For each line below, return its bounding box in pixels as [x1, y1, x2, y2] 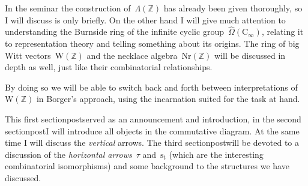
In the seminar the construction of [5, 2, 131, 14]
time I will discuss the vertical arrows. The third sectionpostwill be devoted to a [5, 136, 300, 149]
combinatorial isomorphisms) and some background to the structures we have [5, 160, 289, 172]
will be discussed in [214, 49, 286, 61]
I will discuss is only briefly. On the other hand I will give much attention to [5, 13, 286, 26]
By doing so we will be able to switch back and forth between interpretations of [5, 80, 298, 93]
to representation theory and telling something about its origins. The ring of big [5, 37, 300, 49]
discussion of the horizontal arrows [5, 148, 132, 160]
